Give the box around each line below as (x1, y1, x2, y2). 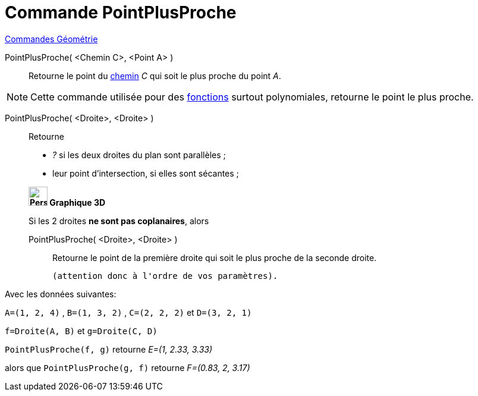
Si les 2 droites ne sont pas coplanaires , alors (29, 215, 209, 226)
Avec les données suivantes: (5, 288, 117, 299)
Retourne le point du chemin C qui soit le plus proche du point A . (29, 70, 281, 81)
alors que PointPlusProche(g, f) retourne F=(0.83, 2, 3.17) (5, 362, 250, 373)
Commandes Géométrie (5, 33, 98, 44)
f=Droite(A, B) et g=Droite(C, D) (5, 325, 158, 336)
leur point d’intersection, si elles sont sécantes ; (52, 168, 239, 178)
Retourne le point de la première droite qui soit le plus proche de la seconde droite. (52, 252, 377, 263)
